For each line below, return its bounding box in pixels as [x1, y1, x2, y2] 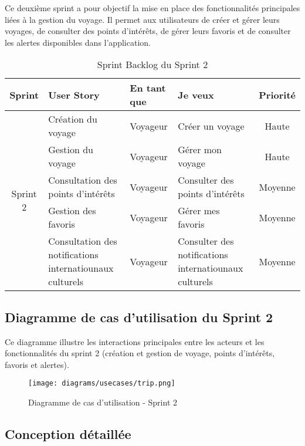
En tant [130, 81, 166, 95]
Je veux [178, 87, 214, 102]
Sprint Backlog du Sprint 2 [97, 58, 208, 72]
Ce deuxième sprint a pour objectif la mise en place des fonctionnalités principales [5, 2, 300, 13]
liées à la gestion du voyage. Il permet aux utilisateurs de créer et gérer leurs [5, 13, 280, 25]
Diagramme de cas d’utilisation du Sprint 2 [5, 308, 273, 326]
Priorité [259, 87, 296, 102]
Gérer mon [178, 143, 222, 157]
